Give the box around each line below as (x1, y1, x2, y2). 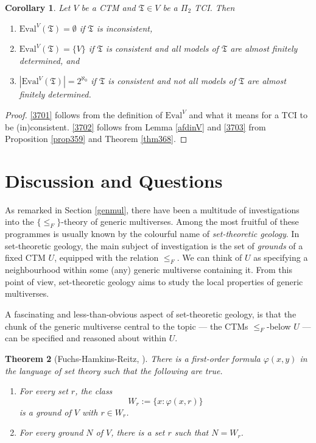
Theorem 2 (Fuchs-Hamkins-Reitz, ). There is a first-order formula (5, 352, 261, 365)
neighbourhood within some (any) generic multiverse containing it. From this (5, 263, 292, 276)
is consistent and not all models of (108, 74, 236, 87)
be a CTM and (81, 1, 136, 13)
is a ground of (19, 405, 71, 418)
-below (267, 319, 291, 332)
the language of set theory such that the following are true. (5, 364, 223, 377)
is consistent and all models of (105, 42, 219, 55)
